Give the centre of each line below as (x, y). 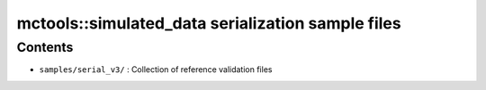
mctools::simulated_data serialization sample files (209, 23)
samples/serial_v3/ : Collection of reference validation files (156, 70)
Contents (45, 47)
